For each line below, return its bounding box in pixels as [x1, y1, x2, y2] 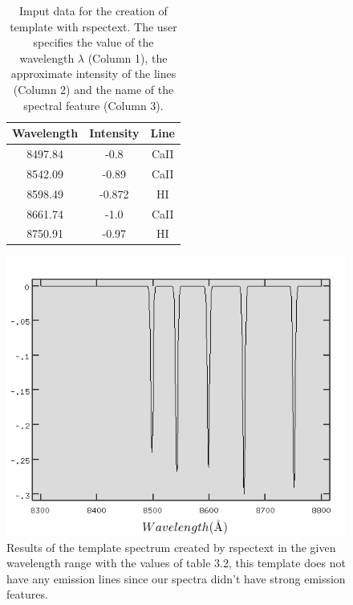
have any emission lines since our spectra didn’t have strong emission [6, 570, 346, 587]
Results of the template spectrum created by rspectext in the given [6, 538, 336, 555]
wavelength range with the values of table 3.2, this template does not [6, 554, 346, 571]
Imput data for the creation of [19, 2, 168, 18]
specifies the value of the [33, 34, 154, 51]
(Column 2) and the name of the [13, 80, 174, 97]
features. [6, 586, 48, 603]
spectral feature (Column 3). [23, 96, 164, 113]
